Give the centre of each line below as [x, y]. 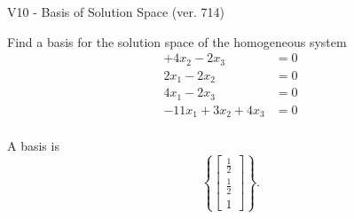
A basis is [33, 146]
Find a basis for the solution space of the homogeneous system [177, 41]
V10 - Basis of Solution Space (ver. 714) [116, 12]
